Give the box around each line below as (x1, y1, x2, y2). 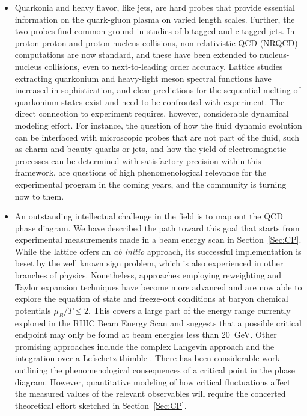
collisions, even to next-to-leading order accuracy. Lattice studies (44, 60, 283, 72)
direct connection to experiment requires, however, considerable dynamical (14, 107, 289, 120)
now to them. (14, 189, 64, 202)
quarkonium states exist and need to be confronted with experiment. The (14, 95, 285, 108)
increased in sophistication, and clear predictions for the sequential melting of (14, 84, 300, 96)
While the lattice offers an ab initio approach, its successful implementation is (14, 245, 302, 257)
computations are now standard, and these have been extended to (14, 48, 257, 61)
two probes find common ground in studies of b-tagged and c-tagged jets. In (14, 25, 295, 37)
